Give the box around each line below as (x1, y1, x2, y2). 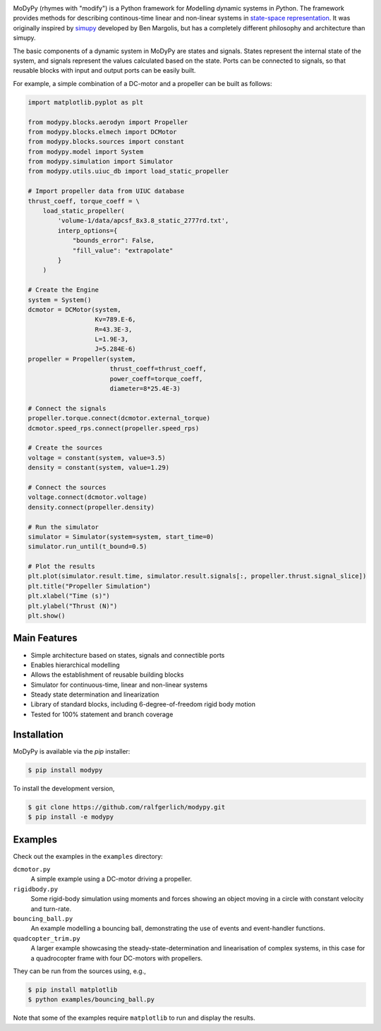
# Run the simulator (28, 523, 99, 531)
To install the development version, (13, 784, 115, 792)
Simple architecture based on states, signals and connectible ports (30, 651, 225, 659)
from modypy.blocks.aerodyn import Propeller (28, 118, 188, 126)
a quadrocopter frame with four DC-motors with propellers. (30, 953, 203, 963)
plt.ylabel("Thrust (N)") (28, 602, 118, 610)
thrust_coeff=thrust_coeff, (109, 365, 207, 373)
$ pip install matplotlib (28, 985, 118, 994)
